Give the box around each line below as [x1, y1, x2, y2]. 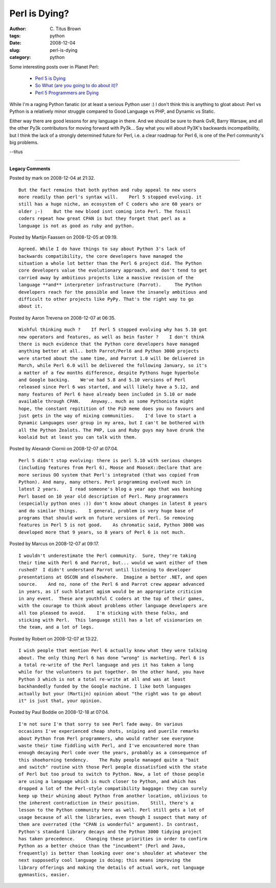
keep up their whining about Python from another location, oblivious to [18, 793, 208, 799]
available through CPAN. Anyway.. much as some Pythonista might [18, 399, 194, 404]
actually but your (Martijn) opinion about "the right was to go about [18, 691, 202, 696]
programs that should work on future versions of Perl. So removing [18, 515, 194, 521]
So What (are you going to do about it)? [35, 82, 118, 89]
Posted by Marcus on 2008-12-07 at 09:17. [9, 541, 99, 547]
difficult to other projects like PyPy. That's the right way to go [18, 296, 194, 302]
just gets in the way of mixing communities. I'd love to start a [18, 412, 197, 419]
